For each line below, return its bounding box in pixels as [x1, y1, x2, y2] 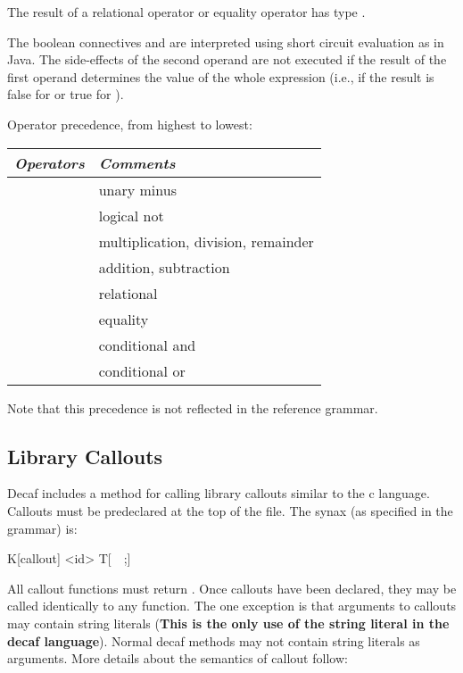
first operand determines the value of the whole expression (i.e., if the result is [7, 67, 434, 86]
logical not [98, 204, 164, 226]
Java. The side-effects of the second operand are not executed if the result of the [7, 50, 447, 69]
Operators [14, 152, 85, 173]
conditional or [98, 360, 186, 381]
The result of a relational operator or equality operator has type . [7, 3, 366, 21]
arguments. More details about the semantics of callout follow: [7, 649, 348, 668]
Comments [98, 152, 176, 173]
